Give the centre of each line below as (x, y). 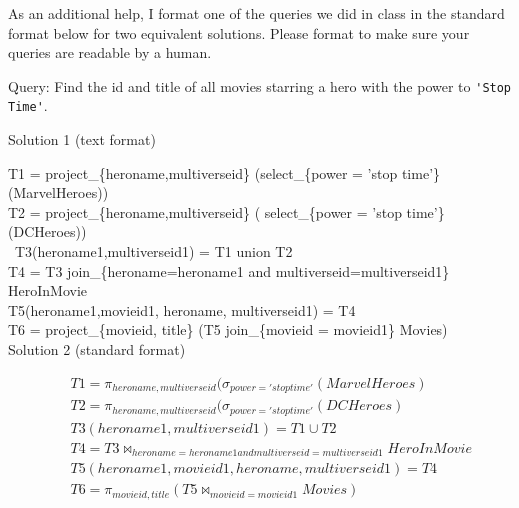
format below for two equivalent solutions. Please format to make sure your (239, 32)
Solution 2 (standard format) (97, 349)
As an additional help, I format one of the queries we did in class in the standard (256, 13)
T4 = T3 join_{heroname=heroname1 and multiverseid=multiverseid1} (229, 270)
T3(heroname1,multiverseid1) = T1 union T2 (153, 251)
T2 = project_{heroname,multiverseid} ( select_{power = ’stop (205, 211)
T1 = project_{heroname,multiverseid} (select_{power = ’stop (203, 172)
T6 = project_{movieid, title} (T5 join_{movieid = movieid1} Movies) (228, 329)
